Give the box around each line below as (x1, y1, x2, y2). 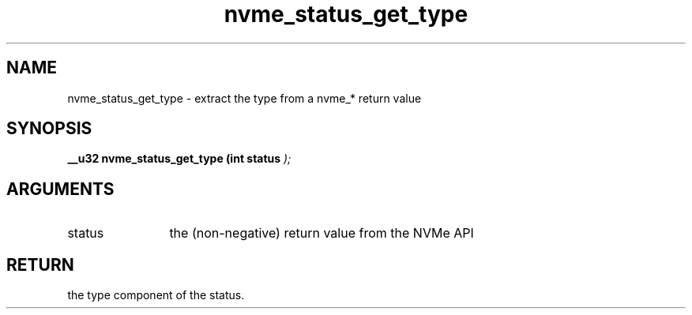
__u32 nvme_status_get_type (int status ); (67, 152, 291, 166)
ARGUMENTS (6, 178, 115, 199)
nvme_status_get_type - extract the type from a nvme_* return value (67, 91, 422, 105)
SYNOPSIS (6, 118, 92, 139)
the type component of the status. (67, 288, 245, 302)
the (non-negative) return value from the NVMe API (169, 225, 474, 242)
